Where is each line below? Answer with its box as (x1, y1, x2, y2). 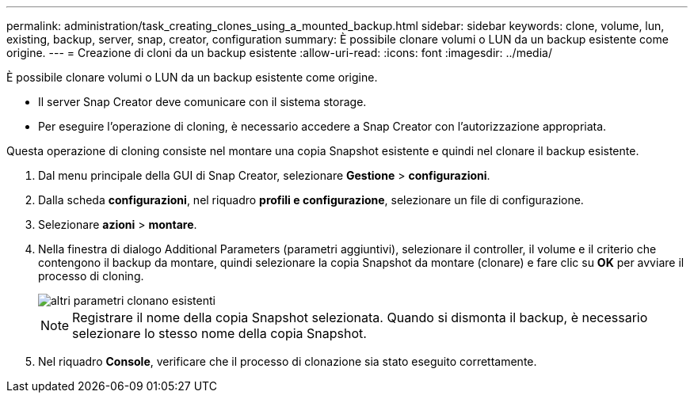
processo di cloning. (38, 269, 144, 283)
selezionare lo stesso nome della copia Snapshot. (72, 325, 367, 341)
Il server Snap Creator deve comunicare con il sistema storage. (38, 95, 367, 108)
